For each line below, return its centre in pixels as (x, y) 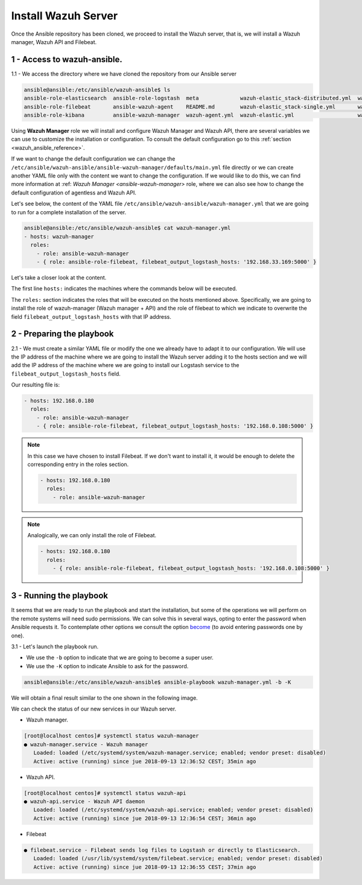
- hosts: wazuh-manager (59, 236)
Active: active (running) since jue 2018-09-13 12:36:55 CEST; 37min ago (145, 867)
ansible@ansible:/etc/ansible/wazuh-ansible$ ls (97, 90)
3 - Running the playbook (60, 596)
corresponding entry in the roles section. (78, 464)
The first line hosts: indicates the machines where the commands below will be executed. (124, 289)
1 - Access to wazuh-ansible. (67, 59)
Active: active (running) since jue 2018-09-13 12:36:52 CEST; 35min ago (145, 761)
